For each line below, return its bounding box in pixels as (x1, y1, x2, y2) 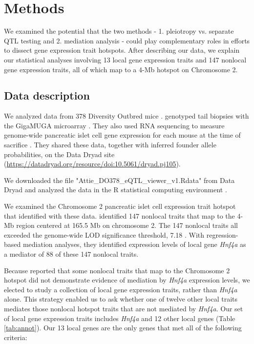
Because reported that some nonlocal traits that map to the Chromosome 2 (4, 265, 230, 275)
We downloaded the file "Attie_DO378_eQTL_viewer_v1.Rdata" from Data (4, 175, 235, 185)
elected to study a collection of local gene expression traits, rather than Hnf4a (4, 284, 237, 294)
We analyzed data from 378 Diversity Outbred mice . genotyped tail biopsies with (4, 111, 249, 121)
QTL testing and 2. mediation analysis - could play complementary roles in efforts (4, 35, 250, 45)
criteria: (4, 332, 27, 342)
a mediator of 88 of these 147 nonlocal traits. (4, 249, 139, 259)
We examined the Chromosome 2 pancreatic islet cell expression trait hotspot (4, 201, 236, 211)
